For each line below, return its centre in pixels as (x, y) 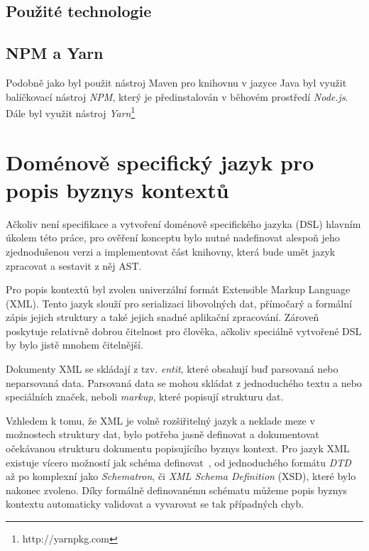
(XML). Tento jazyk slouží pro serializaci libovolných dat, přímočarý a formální (179, 303)
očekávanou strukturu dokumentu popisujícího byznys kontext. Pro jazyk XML (178, 448)
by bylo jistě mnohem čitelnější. (75, 345)
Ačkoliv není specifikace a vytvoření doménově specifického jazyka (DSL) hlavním (183, 223)
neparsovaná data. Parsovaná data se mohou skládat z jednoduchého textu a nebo (184, 382)
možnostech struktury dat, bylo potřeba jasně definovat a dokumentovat (163, 434)
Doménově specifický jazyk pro (160, 162)
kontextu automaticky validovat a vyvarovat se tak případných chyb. (155, 504)
